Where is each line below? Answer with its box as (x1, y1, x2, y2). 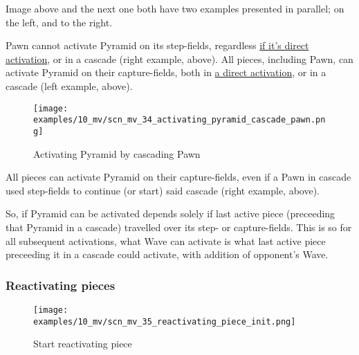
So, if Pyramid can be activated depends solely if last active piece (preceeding (6, 206, 335, 221)
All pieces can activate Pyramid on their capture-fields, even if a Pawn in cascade (6, 170, 351, 184)
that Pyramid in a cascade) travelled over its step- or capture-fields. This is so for (6, 219, 352, 234)
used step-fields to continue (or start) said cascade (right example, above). (6, 183, 320, 197)
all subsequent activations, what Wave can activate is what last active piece (6, 233, 326, 248)
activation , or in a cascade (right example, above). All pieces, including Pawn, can (6, 51, 353, 66)
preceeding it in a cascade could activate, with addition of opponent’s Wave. (6, 247, 329, 262)
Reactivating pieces (6, 276, 116, 293)
